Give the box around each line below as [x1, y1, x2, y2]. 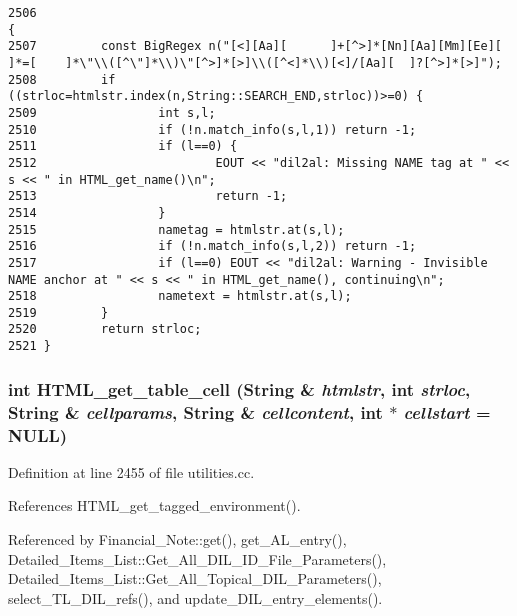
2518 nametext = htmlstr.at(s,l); [8, 289, 352, 304]
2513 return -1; [8, 189, 288, 204]
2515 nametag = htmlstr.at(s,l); [8, 222, 345, 237]
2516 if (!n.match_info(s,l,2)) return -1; [8, 239, 417, 254]
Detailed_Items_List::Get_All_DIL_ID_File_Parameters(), [8, 548, 387, 569]
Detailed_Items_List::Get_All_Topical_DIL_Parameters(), [8, 568, 382, 589]
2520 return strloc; [8, 322, 202, 337]
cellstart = [403, 399, 491, 424]
